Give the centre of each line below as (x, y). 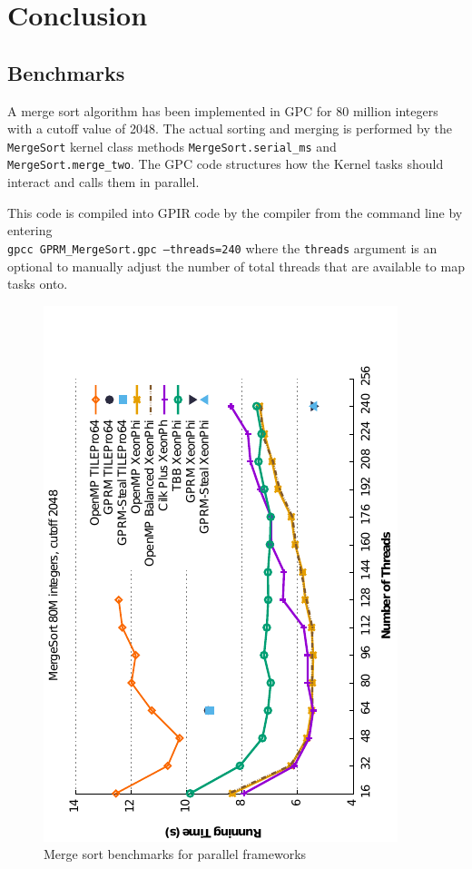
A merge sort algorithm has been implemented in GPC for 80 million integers (223, 110)
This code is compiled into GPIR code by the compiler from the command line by (235, 212)
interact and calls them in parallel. (103, 182)
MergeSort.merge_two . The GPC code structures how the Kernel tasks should (226, 164)
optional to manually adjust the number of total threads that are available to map (236, 266)
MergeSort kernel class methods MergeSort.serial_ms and (172, 146)
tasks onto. (38, 284)
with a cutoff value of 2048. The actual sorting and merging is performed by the (230, 128)
